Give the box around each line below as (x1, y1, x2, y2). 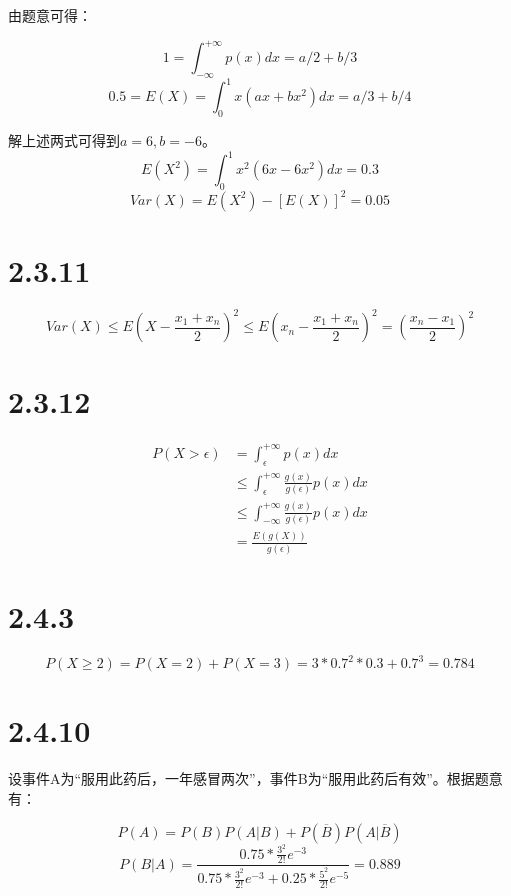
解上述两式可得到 (8, 130, 120, 151)
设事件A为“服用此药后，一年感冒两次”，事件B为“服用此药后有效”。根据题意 (8, 768, 503, 789)
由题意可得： (8, 5, 92, 25)
